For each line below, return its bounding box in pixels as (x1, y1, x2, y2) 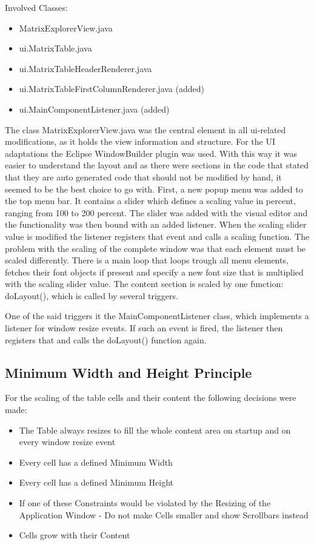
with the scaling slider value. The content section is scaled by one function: (5, 277, 284, 290)
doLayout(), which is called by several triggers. (5, 289, 178, 302)
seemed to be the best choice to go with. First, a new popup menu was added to (5, 182, 303, 195)
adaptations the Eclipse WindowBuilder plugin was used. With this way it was (5, 147, 297, 159)
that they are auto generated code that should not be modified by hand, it (5, 170, 282, 183)
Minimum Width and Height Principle (5, 363, 252, 381)
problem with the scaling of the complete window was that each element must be (5, 242, 306, 254)
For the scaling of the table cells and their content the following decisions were (5, 391, 296, 404)
